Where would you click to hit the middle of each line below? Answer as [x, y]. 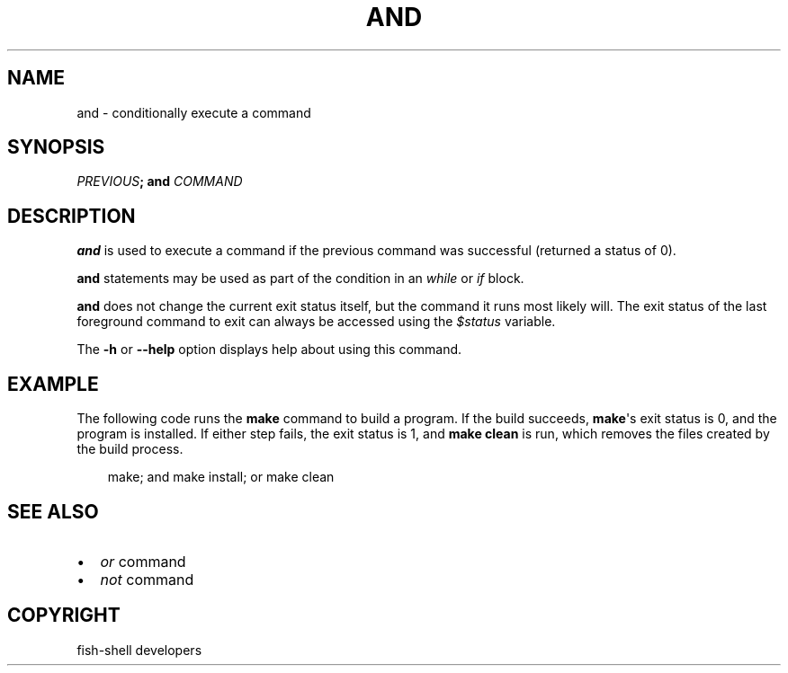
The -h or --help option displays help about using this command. [269, 350]
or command [143, 561]
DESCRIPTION [72, 216]
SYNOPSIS [56, 147]
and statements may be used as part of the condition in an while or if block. [300, 279]
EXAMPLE [53, 384]
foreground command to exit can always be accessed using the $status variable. [316, 322]
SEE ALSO [53, 511]
